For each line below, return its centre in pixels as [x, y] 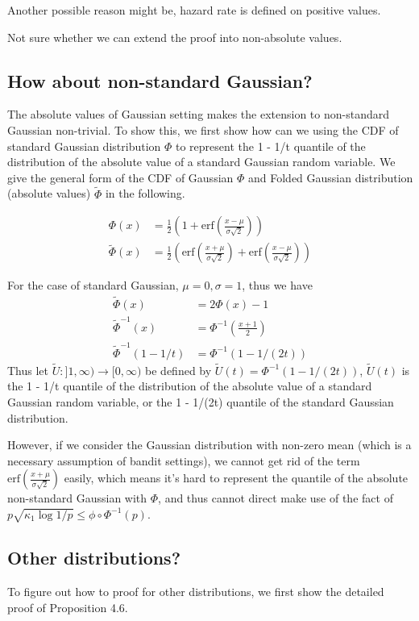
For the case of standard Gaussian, [93, 285]
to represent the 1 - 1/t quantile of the [270, 146]
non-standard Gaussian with [77, 498]
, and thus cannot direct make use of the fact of [276, 498]
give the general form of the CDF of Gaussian [120, 177]
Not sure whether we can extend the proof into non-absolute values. [175, 37]
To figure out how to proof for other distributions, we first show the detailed [196, 591]
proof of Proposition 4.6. [68, 607]
